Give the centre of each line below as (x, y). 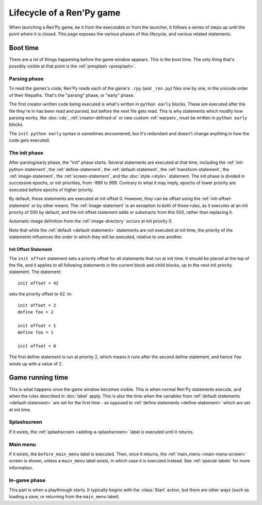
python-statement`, (28, 169)
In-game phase (27, 480)
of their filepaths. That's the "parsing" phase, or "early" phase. (72, 95)
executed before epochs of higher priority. (51, 190)
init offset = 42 (38, 283)
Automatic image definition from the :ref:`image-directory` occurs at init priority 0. (91, 221)
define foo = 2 (36, 312)
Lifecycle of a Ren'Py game (65, 13)
